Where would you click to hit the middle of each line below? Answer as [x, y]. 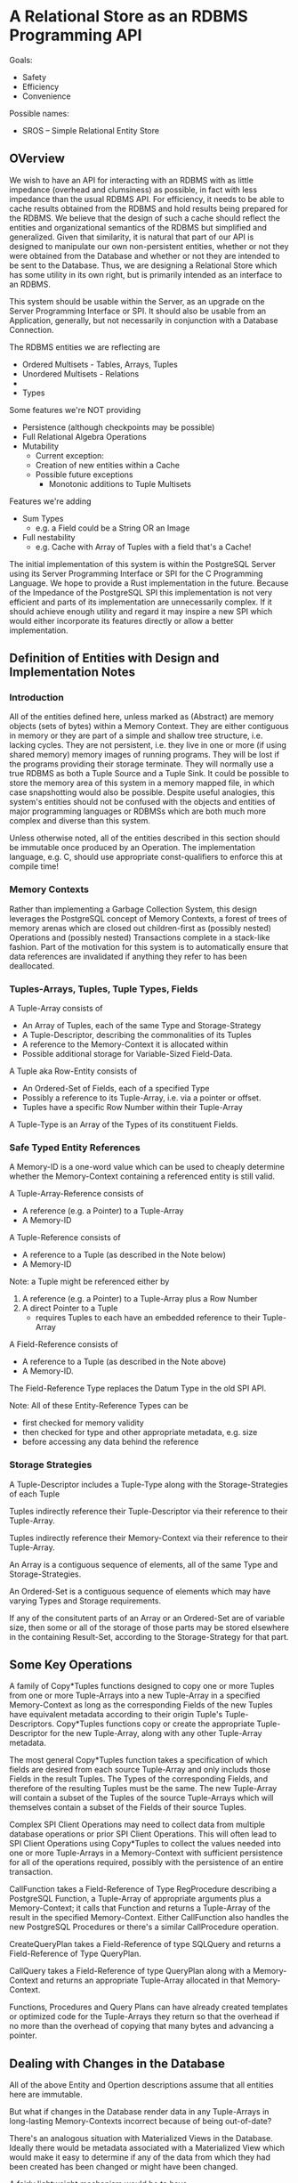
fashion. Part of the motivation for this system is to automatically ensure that [149, 946]
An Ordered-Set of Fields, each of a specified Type [116, 1089]
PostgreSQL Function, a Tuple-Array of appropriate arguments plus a [135, 1899]
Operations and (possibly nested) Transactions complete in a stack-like [140, 937]
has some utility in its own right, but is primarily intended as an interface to [146, 274]
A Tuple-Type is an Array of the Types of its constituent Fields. [124, 1124]
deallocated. [32, 966]
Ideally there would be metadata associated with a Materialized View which [147, 2148]
